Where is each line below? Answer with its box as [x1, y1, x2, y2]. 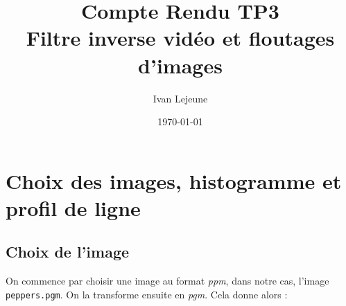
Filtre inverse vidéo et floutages [26, 24, 335, 52]
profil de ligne [6, 193, 141, 222]
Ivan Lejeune [153, 91, 208, 105]
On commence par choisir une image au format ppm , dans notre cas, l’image [6, 273, 329, 288]
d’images [138, 51, 223, 79]
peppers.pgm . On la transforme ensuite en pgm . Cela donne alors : [6, 287, 288, 301]
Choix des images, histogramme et [6, 166, 342, 195]
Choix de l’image [6, 241, 130, 262]
